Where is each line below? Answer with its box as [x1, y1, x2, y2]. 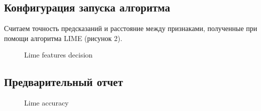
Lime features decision [24, 49, 93, 60]
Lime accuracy [24, 97, 69, 108]
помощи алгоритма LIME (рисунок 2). [4, 32, 123, 43]
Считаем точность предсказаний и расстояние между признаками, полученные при [4, 23, 257, 33]
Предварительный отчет [4, 74, 123, 89]
